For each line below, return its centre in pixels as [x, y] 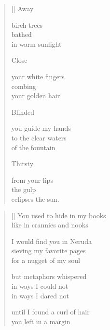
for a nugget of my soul [46, 260]
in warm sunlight [36, 43]
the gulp [24, 189]
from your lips [32, 180]
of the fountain [33, 147]
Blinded [23, 112]
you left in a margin [41, 321]
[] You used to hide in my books [59, 215]
